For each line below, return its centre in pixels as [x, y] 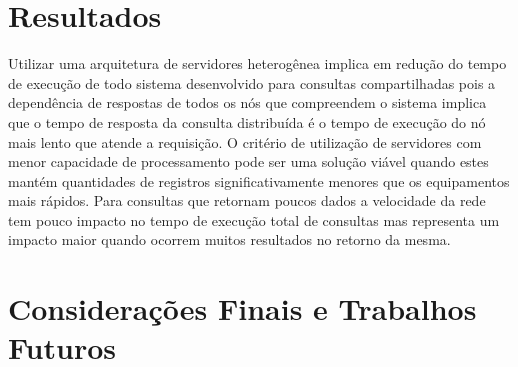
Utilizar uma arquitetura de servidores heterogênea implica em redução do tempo [257, 63]
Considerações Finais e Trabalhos [242, 308]
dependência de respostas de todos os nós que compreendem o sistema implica [247, 102]
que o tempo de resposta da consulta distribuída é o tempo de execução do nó [247, 121]
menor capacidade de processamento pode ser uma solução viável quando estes [248, 161]
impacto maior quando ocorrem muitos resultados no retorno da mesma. [229, 239]
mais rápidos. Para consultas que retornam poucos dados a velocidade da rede [247, 200]
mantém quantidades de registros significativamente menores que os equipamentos [259, 180]
